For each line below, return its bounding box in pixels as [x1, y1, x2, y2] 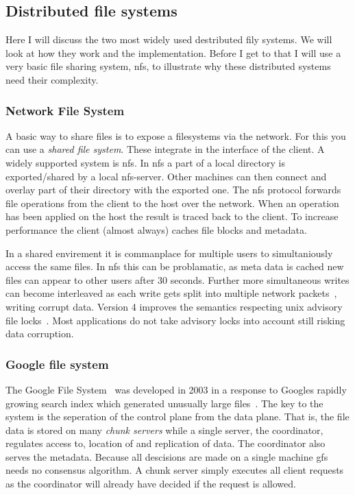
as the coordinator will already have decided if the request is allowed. [5, 476, 296, 491]
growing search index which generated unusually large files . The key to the [5, 396, 323, 410]
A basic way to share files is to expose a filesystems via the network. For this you [5, 128, 346, 143]
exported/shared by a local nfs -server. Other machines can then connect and [5, 169, 327, 183]
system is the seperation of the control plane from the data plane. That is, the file [5, 409, 350, 424]
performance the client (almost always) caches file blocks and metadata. [5, 222, 307, 237]
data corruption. [5, 326, 74, 341]
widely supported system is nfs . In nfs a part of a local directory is [5, 155, 285, 169]
